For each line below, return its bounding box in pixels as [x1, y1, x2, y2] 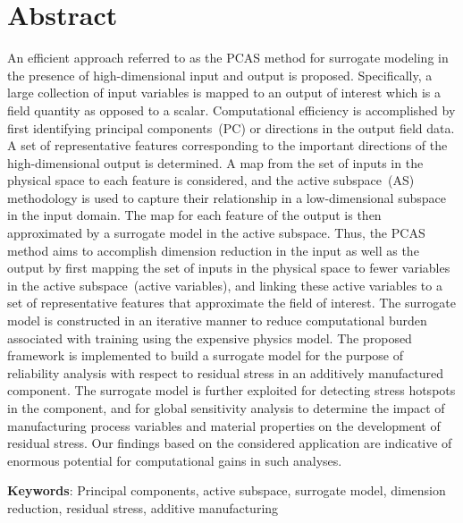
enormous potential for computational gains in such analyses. [7, 451, 342, 469]
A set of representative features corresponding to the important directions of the [7, 136, 448, 155]
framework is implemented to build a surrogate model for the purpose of [7, 346, 404, 365]
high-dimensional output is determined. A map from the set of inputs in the [7, 153, 424, 172]
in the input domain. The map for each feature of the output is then [7, 206, 382, 224]
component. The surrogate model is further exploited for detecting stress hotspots [7, 381, 456, 400]
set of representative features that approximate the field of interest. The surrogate [7, 293, 456, 312]
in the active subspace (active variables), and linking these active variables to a [7, 275, 442, 294]
